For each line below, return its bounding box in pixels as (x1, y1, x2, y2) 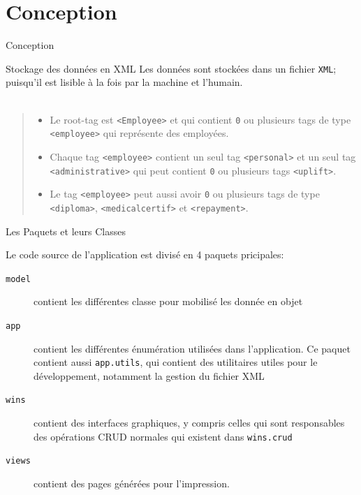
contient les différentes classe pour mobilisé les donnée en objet (34, 294, 303, 309)
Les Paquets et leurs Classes (6, 223, 126, 238)
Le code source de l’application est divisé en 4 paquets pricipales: (6, 247, 284, 262)
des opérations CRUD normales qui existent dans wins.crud (34, 429, 293, 443)
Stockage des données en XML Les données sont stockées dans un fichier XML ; (6, 61, 337, 75)
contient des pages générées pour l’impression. (34, 476, 230, 490)
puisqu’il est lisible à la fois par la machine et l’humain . (6, 75, 243, 89)
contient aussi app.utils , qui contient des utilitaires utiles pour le (34, 355, 318, 369)
